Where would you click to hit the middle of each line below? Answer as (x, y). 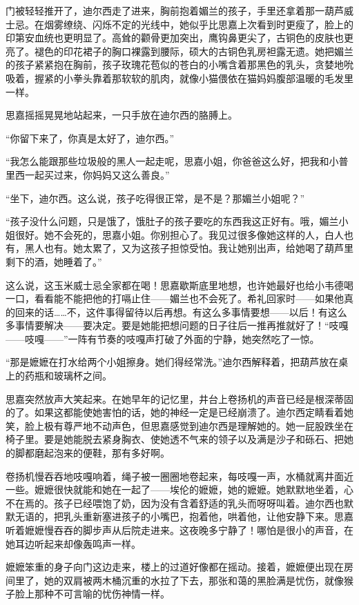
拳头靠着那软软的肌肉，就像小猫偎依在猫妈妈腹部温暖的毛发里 (213, 78)
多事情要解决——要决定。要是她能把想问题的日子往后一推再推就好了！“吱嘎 (177, 325)
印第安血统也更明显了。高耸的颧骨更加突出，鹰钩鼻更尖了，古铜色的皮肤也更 (179, 38)
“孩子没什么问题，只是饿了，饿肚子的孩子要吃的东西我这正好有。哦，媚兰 (172, 221)
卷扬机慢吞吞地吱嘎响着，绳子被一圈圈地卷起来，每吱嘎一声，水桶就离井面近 (179, 476)
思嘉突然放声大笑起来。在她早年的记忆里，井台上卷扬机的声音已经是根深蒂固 (179, 398)
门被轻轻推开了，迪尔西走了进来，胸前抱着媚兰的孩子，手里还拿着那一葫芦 (175, 10)
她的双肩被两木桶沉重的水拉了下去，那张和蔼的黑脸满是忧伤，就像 (194, 580)
